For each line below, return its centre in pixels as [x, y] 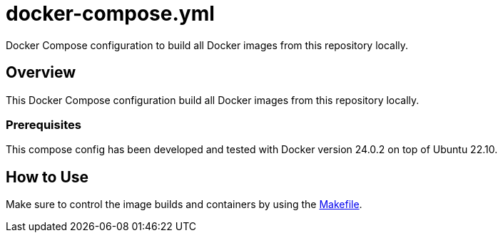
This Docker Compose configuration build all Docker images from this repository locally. [213, 100]
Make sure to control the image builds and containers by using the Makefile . [184, 205]
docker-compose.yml [110, 14]
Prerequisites [44, 124]
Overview [41, 73]
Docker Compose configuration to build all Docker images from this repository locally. [207, 45]
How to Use [47, 177]
